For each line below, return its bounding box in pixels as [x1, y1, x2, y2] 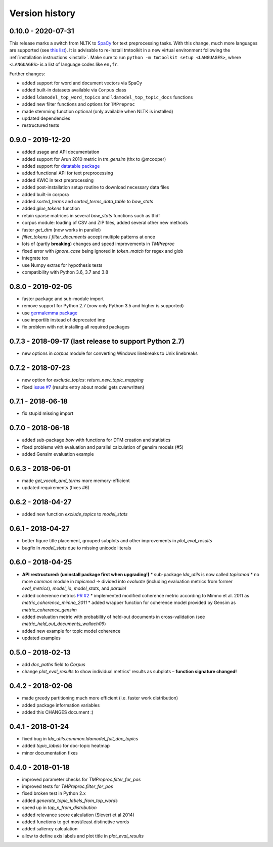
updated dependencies [22, 115, 71, 121]
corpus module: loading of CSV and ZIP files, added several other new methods [22, 220, 188, 226]
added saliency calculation [22, 826, 78, 832]
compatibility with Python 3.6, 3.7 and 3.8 [22, 269, 109, 275]
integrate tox [22, 255, 49, 261]
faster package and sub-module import [22, 296, 104, 302]
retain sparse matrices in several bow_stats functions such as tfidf [22, 212, 160, 218]
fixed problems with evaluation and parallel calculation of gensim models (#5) [22, 444, 184, 450]
